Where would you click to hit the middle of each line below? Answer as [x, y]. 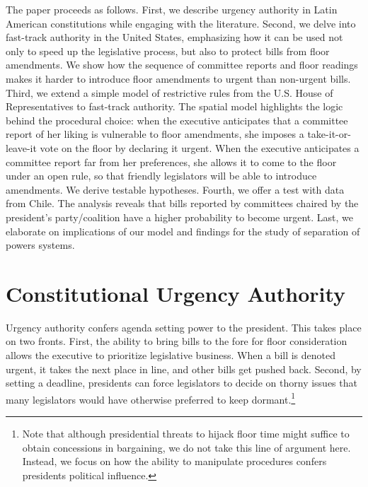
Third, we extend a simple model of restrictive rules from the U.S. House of [169, 92]
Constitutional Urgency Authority [176, 293]
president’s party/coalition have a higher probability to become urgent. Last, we [180, 217]
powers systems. [40, 245]
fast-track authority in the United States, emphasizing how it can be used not [174, 37]
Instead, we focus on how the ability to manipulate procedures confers [174, 461]
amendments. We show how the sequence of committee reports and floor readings [182, 65]
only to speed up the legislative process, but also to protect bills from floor [168, 51]
